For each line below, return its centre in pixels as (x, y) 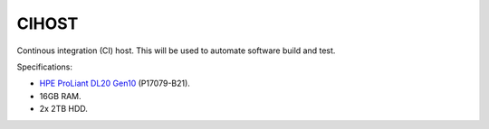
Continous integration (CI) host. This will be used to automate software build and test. (176, 51)
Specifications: (44, 67)
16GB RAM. (60, 96)
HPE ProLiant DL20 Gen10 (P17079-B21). (115, 83)
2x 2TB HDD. (63, 109)
